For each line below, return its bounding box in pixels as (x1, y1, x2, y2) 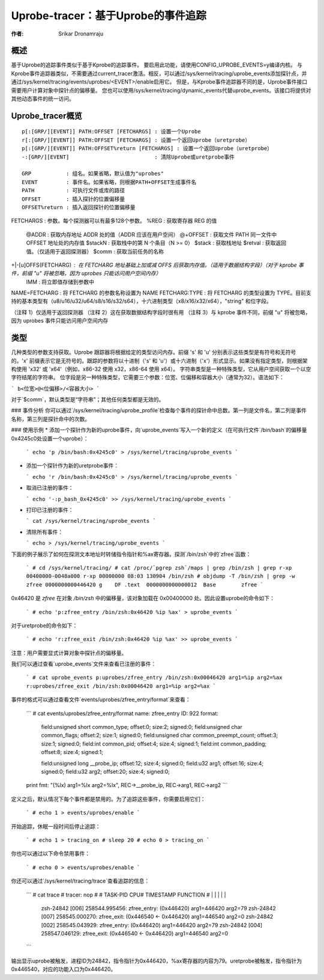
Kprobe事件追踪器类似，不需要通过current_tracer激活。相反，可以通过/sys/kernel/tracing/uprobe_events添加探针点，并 (11, 70, 307, 77)
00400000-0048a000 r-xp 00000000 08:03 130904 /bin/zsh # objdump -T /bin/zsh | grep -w (26, 573, 295, 580)
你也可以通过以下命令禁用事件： (11, 850, 90, 857)
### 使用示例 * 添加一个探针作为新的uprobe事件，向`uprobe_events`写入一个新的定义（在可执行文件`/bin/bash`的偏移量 (11, 427, 307, 434)
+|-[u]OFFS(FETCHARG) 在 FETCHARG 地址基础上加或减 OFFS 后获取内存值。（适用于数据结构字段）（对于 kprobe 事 (11, 261, 304, 269)
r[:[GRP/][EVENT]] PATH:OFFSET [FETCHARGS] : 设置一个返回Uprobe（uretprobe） (22, 136, 251, 144)
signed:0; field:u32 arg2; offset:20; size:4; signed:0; (41, 768, 170, 775)
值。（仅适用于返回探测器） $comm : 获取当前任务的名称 (26, 248, 164, 255)
